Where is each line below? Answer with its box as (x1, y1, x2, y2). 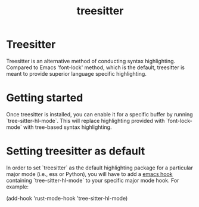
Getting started (6, 91, 83, 105)
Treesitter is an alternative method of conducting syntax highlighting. (6, 57, 176, 64)
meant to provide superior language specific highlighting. (6, 70, 147, 77)
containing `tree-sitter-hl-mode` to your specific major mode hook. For (6, 177, 179, 184)
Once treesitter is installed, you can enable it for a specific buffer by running (6, 110, 193, 118)
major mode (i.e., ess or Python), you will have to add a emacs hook (6, 170, 173, 177)
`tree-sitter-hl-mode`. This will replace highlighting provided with (6, 117, 165, 124)
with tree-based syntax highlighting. (23, 123, 112, 131)
